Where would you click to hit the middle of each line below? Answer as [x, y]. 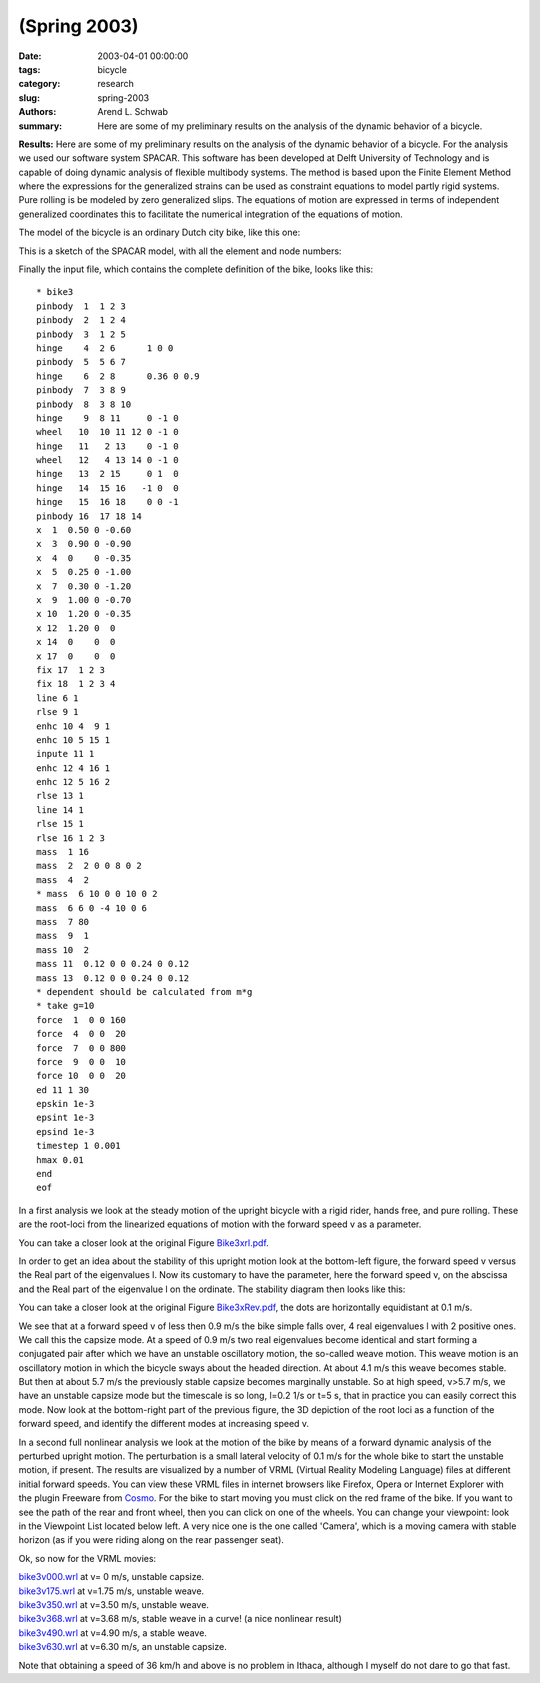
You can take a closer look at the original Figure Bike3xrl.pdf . [143, 1242]
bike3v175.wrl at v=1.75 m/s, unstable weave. [111, 1591]
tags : [29, 69]
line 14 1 [60, 809]
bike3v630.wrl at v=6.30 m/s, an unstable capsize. [122, 1647]
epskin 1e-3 [65, 1104]
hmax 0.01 [60, 1159]
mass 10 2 [63, 949]
